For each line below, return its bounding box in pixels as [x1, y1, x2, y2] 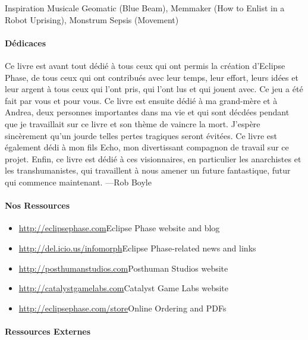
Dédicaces [5, 36, 46, 49]
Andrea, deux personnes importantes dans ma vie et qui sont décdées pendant [5, 106, 290, 118]
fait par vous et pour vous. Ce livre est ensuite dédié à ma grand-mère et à [5, 94, 278, 106]
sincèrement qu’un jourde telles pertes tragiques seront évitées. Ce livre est [5, 129, 278, 141]
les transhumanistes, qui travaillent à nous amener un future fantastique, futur [5, 164, 291, 177]
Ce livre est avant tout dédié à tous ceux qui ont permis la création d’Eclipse [5, 59, 285, 71]
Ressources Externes [5, 325, 91, 337]
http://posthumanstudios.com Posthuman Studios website [18, 262, 228, 274]
